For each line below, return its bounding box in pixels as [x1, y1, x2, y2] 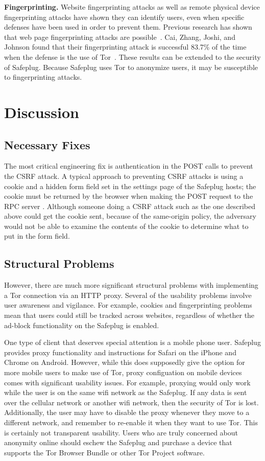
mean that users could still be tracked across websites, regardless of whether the [4, 310, 255, 320]
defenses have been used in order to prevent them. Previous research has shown [4, 21, 252, 32]
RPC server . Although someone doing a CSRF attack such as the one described [4, 200, 256, 211]
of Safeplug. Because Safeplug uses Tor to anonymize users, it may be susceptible [4, 61, 258, 72]
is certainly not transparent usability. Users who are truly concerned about [4, 427, 238, 437]
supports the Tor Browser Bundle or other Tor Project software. [4, 447, 205, 457]
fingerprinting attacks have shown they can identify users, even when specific [4, 11, 245, 22]
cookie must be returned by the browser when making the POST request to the [4, 191, 253, 201]
